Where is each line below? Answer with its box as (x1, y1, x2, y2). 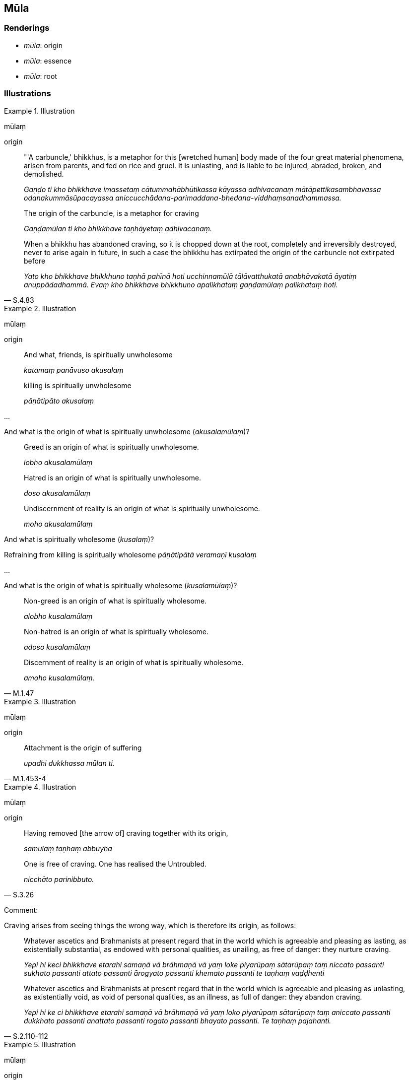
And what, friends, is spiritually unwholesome (24, 350, 173, 359)
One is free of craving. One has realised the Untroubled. (24, 859, 207, 868)
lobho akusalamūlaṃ (24, 458, 93, 467)
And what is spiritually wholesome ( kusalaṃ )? (4, 535, 154, 543)
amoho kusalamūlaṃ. (24, 673, 95, 682)
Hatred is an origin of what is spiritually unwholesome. (24, 473, 202, 482)
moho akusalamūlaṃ (24, 519, 93, 528)
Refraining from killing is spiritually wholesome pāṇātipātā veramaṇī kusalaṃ (4, 550, 257, 559)
